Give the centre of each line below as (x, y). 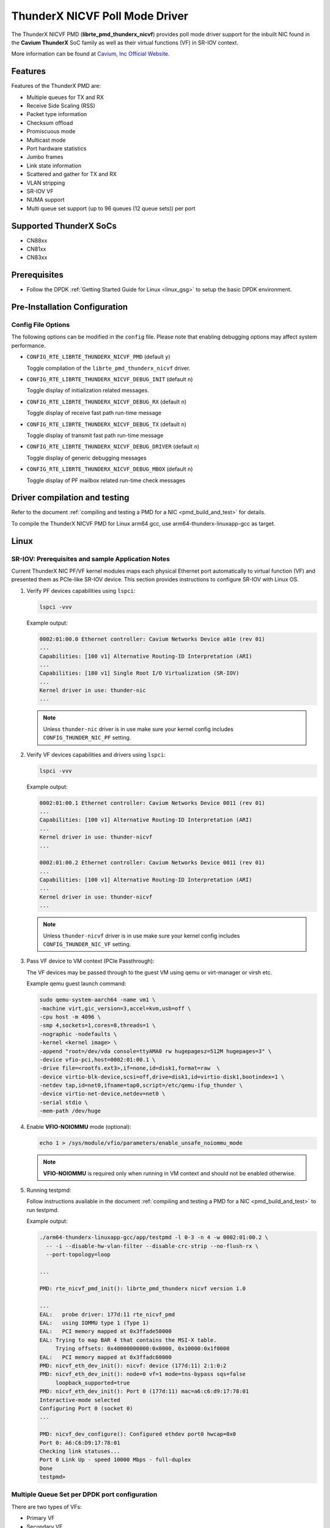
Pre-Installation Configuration (70, 307)
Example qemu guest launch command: (76, 983)
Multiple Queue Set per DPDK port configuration (84, 1494)
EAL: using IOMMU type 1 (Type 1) (94, 1323)
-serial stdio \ (64, 1102)
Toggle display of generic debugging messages (86, 458)
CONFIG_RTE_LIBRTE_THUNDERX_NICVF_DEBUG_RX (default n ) (106, 402)
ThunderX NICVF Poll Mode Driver (100, 16)
